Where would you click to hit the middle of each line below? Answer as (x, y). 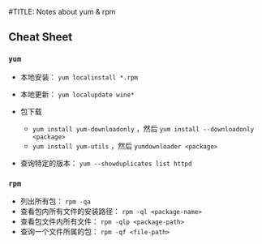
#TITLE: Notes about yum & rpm (62, 12)
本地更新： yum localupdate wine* (77, 94)
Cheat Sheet (41, 37)
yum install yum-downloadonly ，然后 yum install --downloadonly (143, 128)
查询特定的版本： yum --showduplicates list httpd (106, 163)
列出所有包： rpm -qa (55, 201)
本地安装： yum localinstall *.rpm (79, 77)
